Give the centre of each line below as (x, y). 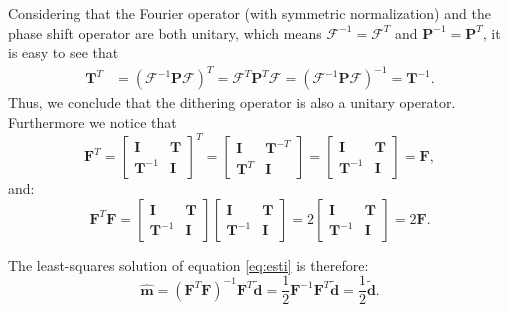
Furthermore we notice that (92, 121)
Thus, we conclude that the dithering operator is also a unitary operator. (232, 102)
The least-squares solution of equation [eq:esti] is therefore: (188, 264)
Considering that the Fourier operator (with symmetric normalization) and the (249, 13)
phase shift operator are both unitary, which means (165, 32)
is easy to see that (63, 52)
